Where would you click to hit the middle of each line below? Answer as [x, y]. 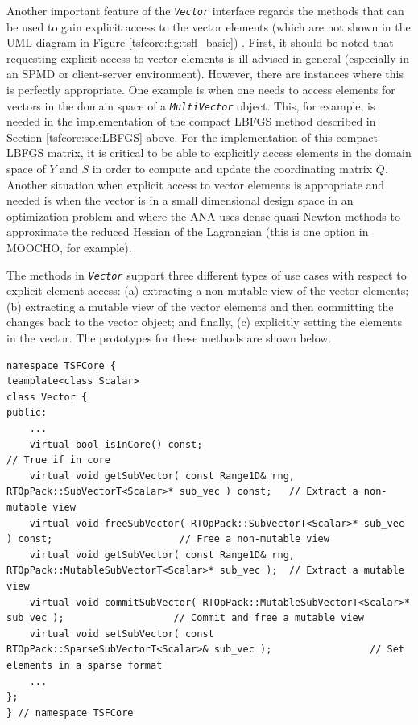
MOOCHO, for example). [69, 248]
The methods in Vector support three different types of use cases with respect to [207, 274]
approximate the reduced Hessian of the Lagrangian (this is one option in [188, 232]
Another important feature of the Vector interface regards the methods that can [205, 10]
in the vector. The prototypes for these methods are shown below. [169, 338]
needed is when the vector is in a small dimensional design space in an [180, 200]
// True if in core [58, 460]
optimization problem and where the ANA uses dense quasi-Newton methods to [203, 215]
